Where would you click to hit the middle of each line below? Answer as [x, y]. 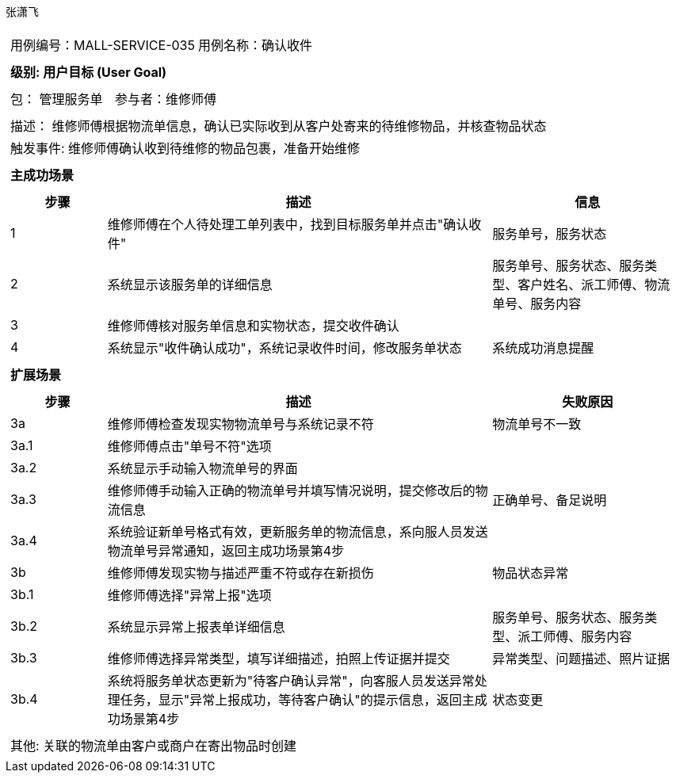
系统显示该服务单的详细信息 [190, 284]
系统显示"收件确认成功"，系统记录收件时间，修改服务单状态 [285, 348]
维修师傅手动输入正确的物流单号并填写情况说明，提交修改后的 [291, 491]
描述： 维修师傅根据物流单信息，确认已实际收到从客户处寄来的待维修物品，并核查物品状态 [279, 126]
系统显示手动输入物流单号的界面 [202, 468]
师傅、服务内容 [588, 636]
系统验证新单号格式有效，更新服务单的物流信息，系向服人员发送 [298, 532]
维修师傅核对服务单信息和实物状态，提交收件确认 [253, 326]
